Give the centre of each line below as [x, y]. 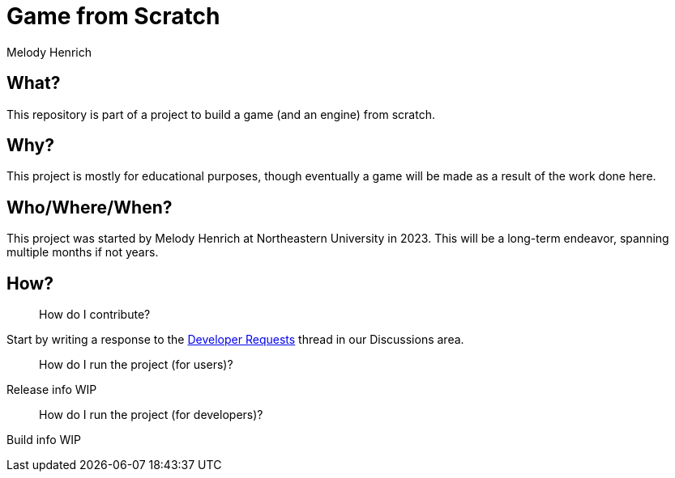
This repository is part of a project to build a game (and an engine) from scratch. [221, 114]
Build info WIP [44, 440]
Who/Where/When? [90, 207]
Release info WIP [52, 390]
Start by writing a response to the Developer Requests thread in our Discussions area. [235, 340]
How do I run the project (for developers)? [151, 415]
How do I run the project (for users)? [136, 365]
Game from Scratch [113, 16]
